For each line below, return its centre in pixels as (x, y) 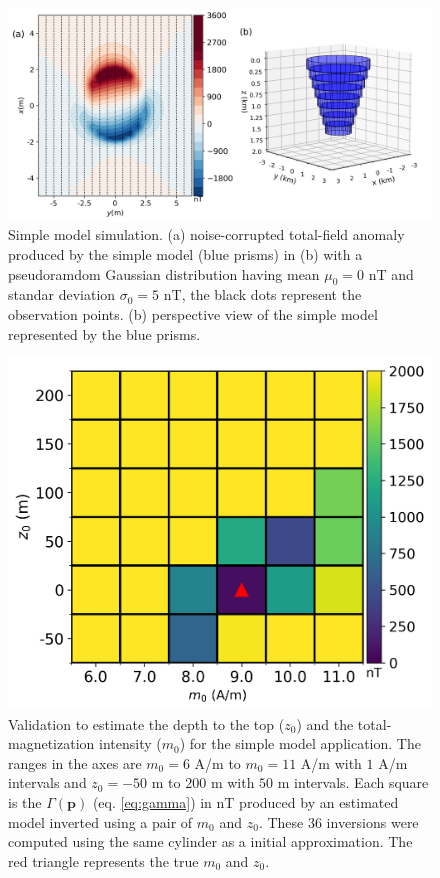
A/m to (217, 762)
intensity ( (130, 743)
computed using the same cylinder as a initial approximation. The (210, 841)
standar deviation (62, 294)
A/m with (331, 762)
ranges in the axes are (75, 762)
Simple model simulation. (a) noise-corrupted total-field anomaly (206, 234)
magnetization (51, 743)
